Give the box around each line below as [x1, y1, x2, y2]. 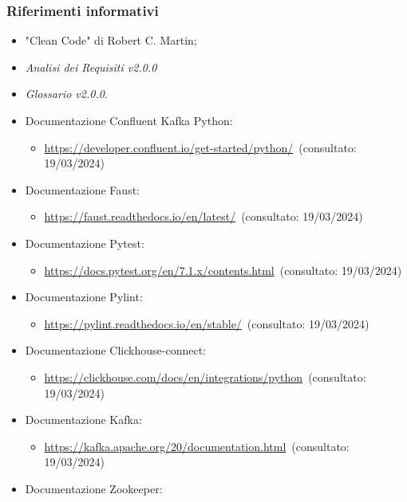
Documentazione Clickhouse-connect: [25, 342, 206, 359]
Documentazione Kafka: [25, 411, 142, 428]
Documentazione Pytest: [25, 234, 144, 251]
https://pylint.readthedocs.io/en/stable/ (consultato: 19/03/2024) [44, 315, 369, 331]
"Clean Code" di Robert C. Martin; [25, 32, 197, 49]
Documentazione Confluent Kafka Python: [25, 112, 233, 128]
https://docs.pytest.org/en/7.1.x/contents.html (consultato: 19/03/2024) [44, 261, 402, 278]
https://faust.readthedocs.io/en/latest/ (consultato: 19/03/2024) [44, 208, 363, 225]
